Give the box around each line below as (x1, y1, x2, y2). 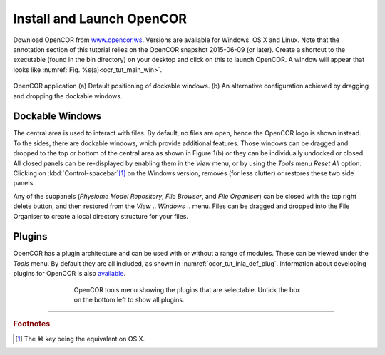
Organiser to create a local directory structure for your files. (13, 212, 189, 220)
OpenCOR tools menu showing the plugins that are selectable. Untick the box (73, 285, 301, 294)
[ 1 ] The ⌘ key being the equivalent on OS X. (15, 334, 145, 343)
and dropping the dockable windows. (13, 91, 123, 100)
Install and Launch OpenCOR (13, 11, 187, 26)
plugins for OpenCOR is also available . (13, 269, 126, 278)
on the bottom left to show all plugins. (73, 296, 185, 304)
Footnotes (13, 319, 51, 329)
